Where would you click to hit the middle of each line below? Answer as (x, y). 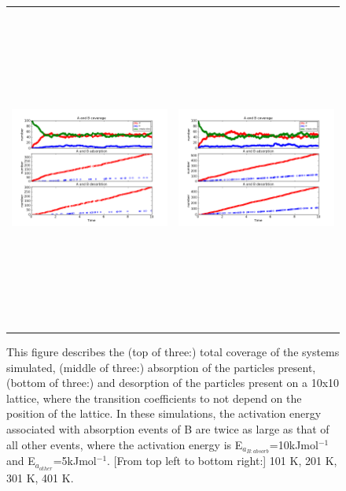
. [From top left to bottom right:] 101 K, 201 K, (222, 461)
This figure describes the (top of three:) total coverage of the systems (173, 352)
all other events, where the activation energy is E (125, 444)
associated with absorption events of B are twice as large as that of (168, 429)
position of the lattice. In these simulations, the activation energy (164, 413)
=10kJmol (294, 444)
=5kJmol (75, 461)
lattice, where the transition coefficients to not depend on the (154, 398)
